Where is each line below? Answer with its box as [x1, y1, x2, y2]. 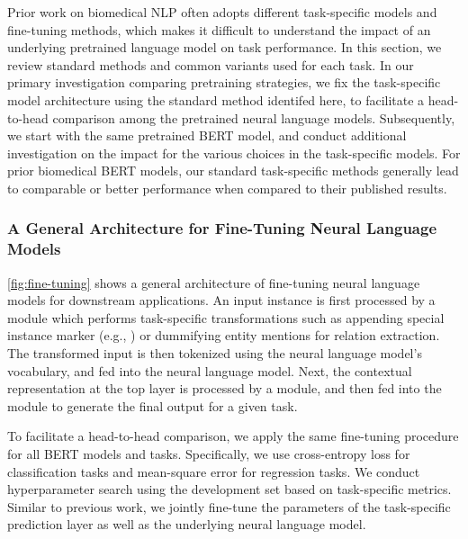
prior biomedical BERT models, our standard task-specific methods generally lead [7, 161, 459, 180]
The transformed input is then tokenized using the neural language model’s [7, 344, 422, 363]
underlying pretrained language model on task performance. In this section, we [7, 38, 442, 57]
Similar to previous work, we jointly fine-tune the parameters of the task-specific [7, 497, 451, 516]
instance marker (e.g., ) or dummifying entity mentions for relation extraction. [7, 326, 440, 345]
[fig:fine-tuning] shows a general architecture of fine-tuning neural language [7, 273, 420, 292]
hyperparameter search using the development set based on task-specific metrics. [7, 480, 452, 499]
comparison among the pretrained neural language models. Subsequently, [52, 108, 455, 127]
